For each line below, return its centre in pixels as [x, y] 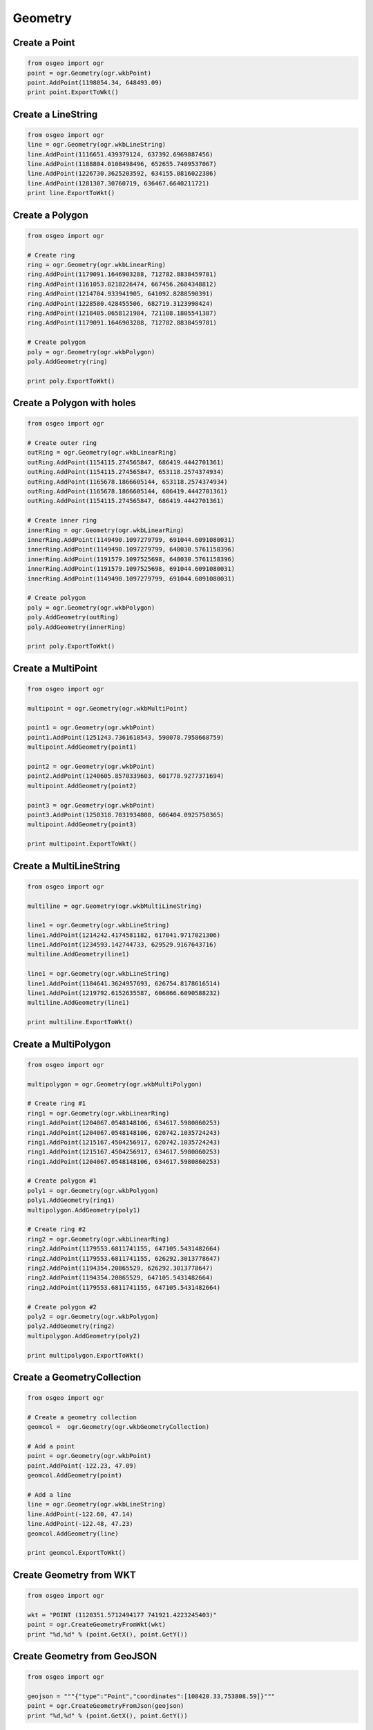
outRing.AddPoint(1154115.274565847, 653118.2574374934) [126, 472]
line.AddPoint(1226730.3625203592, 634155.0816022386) [122, 174]
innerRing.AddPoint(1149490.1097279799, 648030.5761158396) [131, 549]
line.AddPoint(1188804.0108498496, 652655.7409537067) [122, 164]
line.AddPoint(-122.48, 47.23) [80, 1524]
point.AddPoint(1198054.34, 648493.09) [95, 82]
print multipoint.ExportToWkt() [82, 844]
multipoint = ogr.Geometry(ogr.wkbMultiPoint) [107, 708]
